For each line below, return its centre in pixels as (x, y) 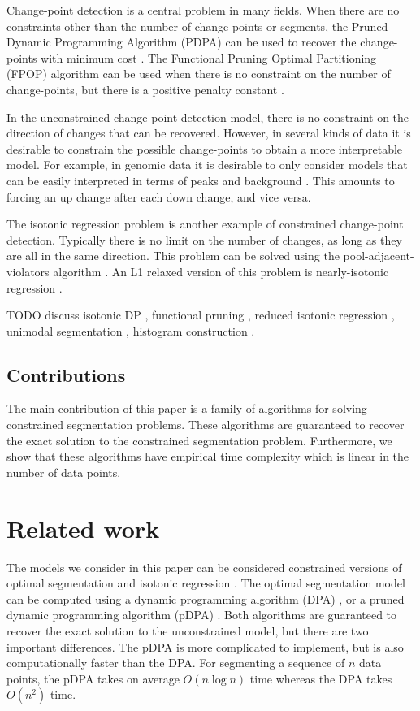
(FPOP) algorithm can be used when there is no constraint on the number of (199, 74)
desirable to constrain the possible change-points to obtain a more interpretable (205, 148)
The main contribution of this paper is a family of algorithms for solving (187, 408)
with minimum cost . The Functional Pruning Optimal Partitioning (209, 57)
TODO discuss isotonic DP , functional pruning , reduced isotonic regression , (201, 315)
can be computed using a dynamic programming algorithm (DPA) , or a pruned (206, 598)
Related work (83, 528)
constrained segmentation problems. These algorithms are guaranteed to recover (206, 425)
